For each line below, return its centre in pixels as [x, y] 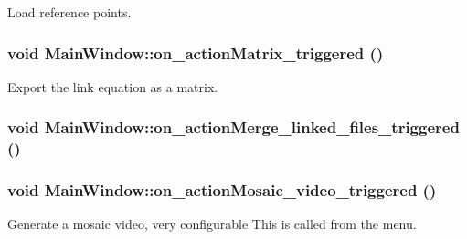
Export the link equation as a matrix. [113, 86]
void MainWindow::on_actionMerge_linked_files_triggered [233, 127]
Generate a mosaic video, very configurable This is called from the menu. [212, 224]
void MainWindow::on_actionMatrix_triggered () [196, 52]
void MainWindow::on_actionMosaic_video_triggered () [222, 190]
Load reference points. [69, 12]
